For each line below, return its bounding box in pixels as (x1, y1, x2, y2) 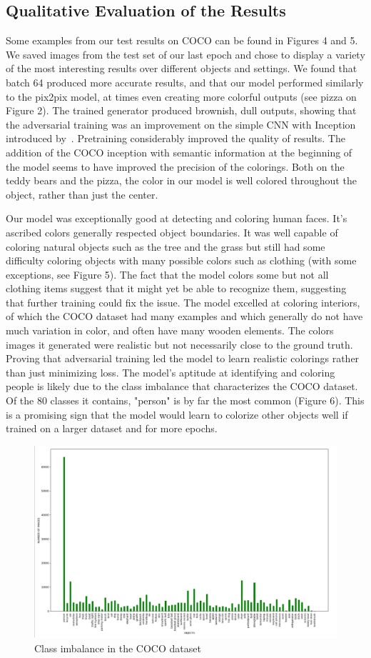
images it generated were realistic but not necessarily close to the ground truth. (6, 337, 353, 352)
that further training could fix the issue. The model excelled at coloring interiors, (6, 294, 360, 309)
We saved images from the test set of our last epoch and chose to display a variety (6, 46, 365, 61)
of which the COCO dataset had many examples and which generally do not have (6, 309, 363, 324)
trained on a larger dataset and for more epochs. (6, 421, 218, 436)
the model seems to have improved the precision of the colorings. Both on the (6, 159, 345, 174)
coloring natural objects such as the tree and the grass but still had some (6, 239, 325, 254)
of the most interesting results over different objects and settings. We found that (6, 61, 357, 76)
